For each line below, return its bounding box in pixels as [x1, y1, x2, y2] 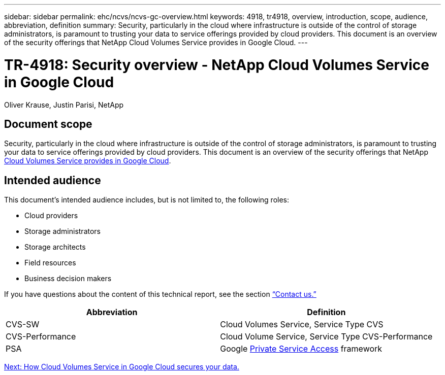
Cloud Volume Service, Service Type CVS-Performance [220, 331, 433, 342]
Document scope [4, 117, 92, 130]
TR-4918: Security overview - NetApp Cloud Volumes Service [4, 56, 429, 74]
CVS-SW [6, 319, 40, 330]
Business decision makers [24, 274, 112, 283]
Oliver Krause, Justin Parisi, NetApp [4, 100, 124, 109]
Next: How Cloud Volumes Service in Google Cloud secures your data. [4, 362, 239, 371]
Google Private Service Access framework [220, 344, 383, 354]
